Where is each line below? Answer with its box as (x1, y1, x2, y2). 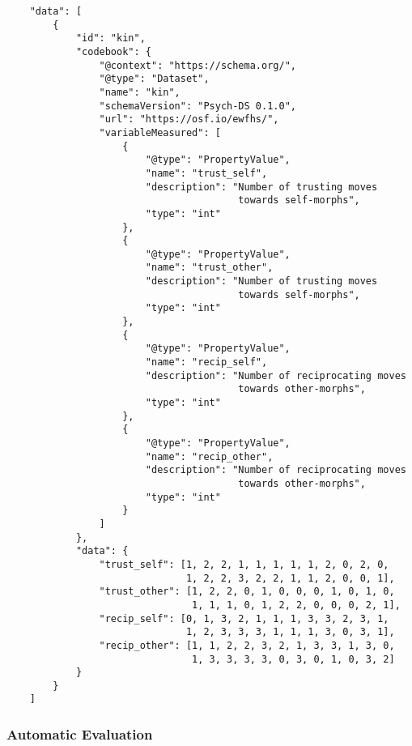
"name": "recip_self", (145, 356, 268, 369)
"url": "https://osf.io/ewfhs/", (99, 113, 279, 126)
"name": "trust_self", (145, 167, 268, 179)
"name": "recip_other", (145, 450, 274, 463)
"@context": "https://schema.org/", (99, 59, 296, 71)
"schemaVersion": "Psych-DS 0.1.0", (99, 100, 296, 112)
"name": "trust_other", (145, 262, 274, 274)
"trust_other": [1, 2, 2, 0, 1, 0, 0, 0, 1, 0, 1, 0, (99, 586, 395, 598)
